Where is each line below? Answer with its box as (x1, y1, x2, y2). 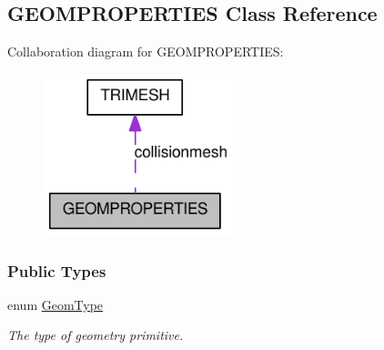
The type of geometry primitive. (7, 325, 184, 345)
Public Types (7, 259, 106, 282)
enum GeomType (7, 294, 104, 314)
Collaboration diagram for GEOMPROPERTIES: (7, 42, 284, 61)
